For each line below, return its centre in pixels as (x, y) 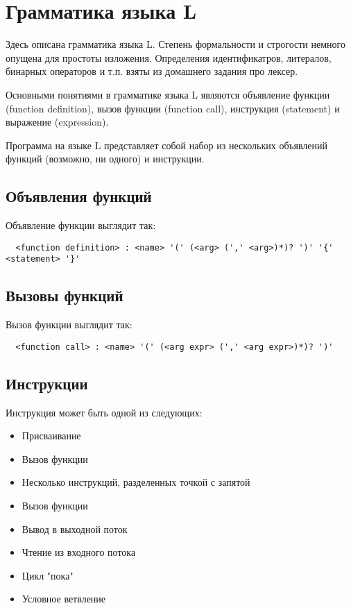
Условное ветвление (64, 599)
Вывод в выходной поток (75, 529)
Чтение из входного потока (79, 552)
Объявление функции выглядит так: (81, 225)
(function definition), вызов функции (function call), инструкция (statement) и (173, 108)
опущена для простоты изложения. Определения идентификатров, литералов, (169, 57)
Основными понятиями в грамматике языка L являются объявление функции (168, 94)
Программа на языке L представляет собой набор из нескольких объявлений (166, 145)
